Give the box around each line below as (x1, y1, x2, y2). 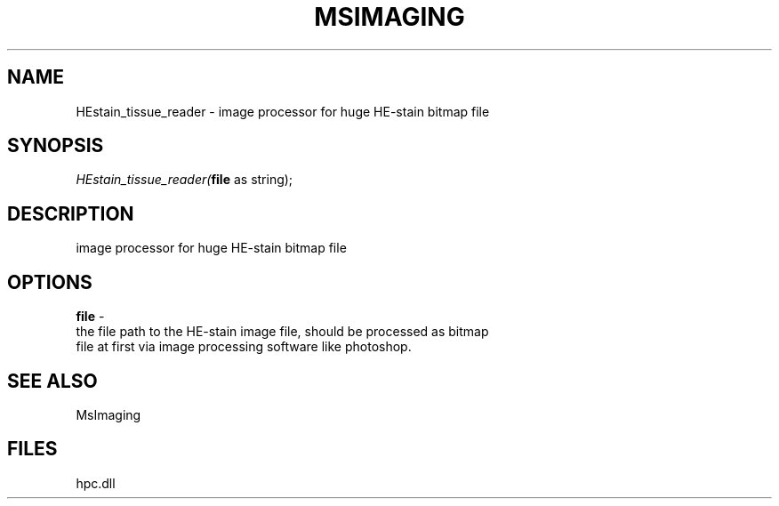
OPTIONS (7, 270, 92, 293)
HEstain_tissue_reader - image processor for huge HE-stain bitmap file (76, 103, 490, 119)
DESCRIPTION (7, 202, 134, 225)
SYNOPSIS (7, 134, 104, 157)
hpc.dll (76, 475, 116, 491)
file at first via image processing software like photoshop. (76, 339, 412, 355)
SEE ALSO (7, 369, 98, 392)
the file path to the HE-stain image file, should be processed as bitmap (76, 324, 489, 340)
